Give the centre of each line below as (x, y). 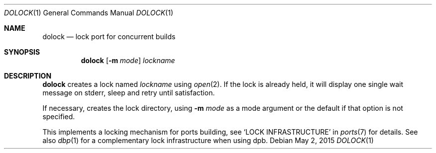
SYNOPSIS (22, 52)
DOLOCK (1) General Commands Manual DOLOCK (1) (89, 13)
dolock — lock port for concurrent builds (109, 37)
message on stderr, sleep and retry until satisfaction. (129, 93)
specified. (59, 116)
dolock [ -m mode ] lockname (128, 60)
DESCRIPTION (28, 76)
